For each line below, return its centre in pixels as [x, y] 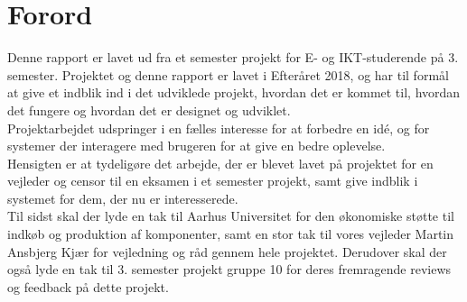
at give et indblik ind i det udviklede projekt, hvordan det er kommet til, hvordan [234, 92]
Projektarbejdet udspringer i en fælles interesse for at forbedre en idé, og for [219, 128]
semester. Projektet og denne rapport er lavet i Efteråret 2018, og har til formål [228, 74]
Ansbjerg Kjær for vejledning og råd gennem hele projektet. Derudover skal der [227, 251]
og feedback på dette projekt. [88, 286]
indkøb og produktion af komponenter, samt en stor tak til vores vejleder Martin [231, 234]
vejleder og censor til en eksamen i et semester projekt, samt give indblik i [213, 181]
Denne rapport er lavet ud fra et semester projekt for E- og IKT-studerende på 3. [233, 57]
